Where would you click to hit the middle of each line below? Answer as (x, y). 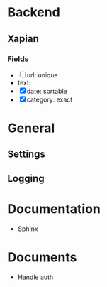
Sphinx (28, 229)
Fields (18, 59)
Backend (34, 12)
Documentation (54, 209)
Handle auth (35, 277)
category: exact (50, 99)
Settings (27, 155)
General (31, 128)
